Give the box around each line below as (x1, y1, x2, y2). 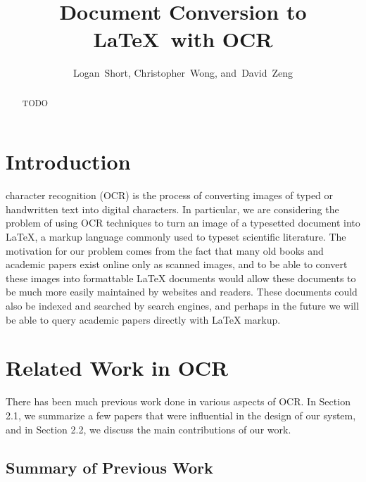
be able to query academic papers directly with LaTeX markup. (6, 312, 281, 326)
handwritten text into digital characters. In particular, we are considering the (6, 201, 339, 216)
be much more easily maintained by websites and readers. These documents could (6, 284, 358, 299)
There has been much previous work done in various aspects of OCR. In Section (6, 394, 351, 409)
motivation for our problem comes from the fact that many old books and (6, 243, 324, 258)
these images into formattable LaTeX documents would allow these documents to (6, 270, 356, 285)
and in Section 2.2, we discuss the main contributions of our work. (6, 421, 291, 436)
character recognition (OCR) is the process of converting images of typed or (6, 188, 334, 203)
